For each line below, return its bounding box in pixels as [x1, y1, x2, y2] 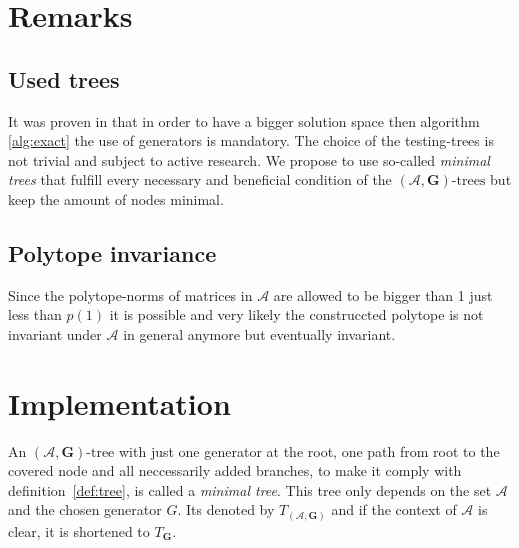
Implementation [8, 382, 231, 423]
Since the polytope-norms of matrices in [8, 284, 253, 305]
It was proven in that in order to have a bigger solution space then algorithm [8, 110, 480, 131]
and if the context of [331, 499, 457, 520]
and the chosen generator [8, 499, 162, 520]
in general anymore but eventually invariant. [123, 323, 396, 344]
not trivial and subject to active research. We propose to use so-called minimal [8, 149, 490, 170]
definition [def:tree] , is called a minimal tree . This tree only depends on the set [8, 479, 492, 500]
